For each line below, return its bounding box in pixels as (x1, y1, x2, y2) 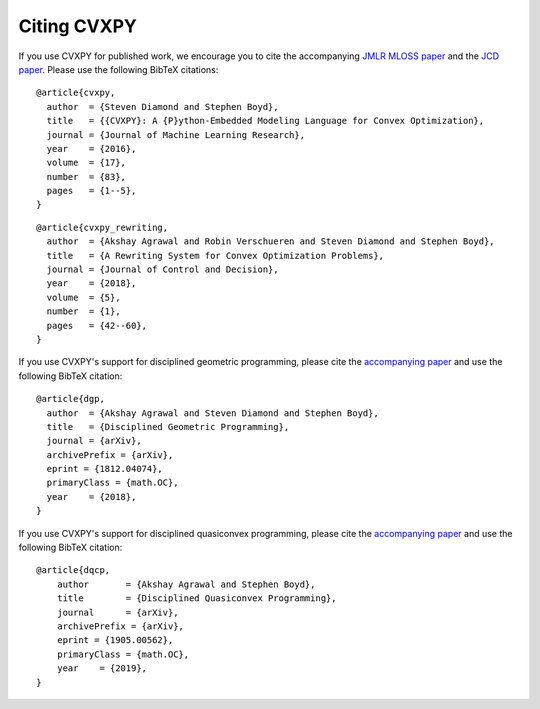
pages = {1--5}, (46, 185, 137, 197)
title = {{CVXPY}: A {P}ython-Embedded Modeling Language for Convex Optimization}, (46, 115, 485, 127)
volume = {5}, (46, 291, 121, 303)
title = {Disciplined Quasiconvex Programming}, (56, 593, 337, 604)
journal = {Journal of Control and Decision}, (46, 264, 279, 275)
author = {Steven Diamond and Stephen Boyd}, (46, 101, 279, 112)
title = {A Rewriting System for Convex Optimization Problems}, (46, 250, 385, 261)
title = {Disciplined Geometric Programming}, (46, 421, 290, 432)
